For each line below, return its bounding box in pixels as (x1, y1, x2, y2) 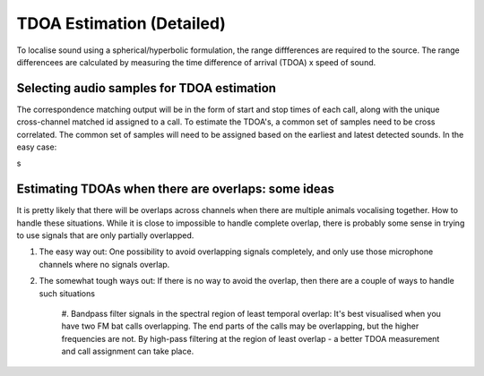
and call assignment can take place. (61, 346, 194, 357)
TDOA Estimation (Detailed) (16, 13, 226, 33)
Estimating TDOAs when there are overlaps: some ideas (16, 182, 335, 197)
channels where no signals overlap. (39, 259, 170, 269)
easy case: (16, 141, 57, 152)
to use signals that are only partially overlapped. (16, 230, 194, 241)
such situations (39, 287, 96, 299)
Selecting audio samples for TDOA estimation (16, 81, 277, 96)
